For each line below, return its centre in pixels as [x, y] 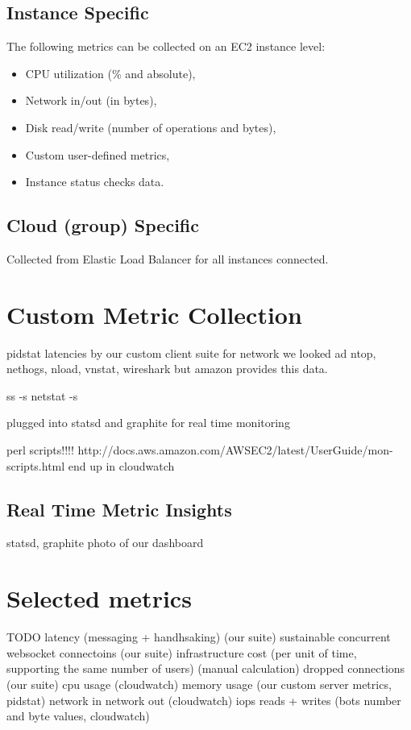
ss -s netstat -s [42, 395]
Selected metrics [99, 598]
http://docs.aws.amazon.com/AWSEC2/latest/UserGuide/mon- [235, 450]
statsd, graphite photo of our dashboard [105, 543]
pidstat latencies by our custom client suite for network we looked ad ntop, [191, 353]
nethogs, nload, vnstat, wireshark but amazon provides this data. [167, 369]
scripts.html [36, 465]
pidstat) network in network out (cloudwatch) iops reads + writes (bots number [204, 700]
